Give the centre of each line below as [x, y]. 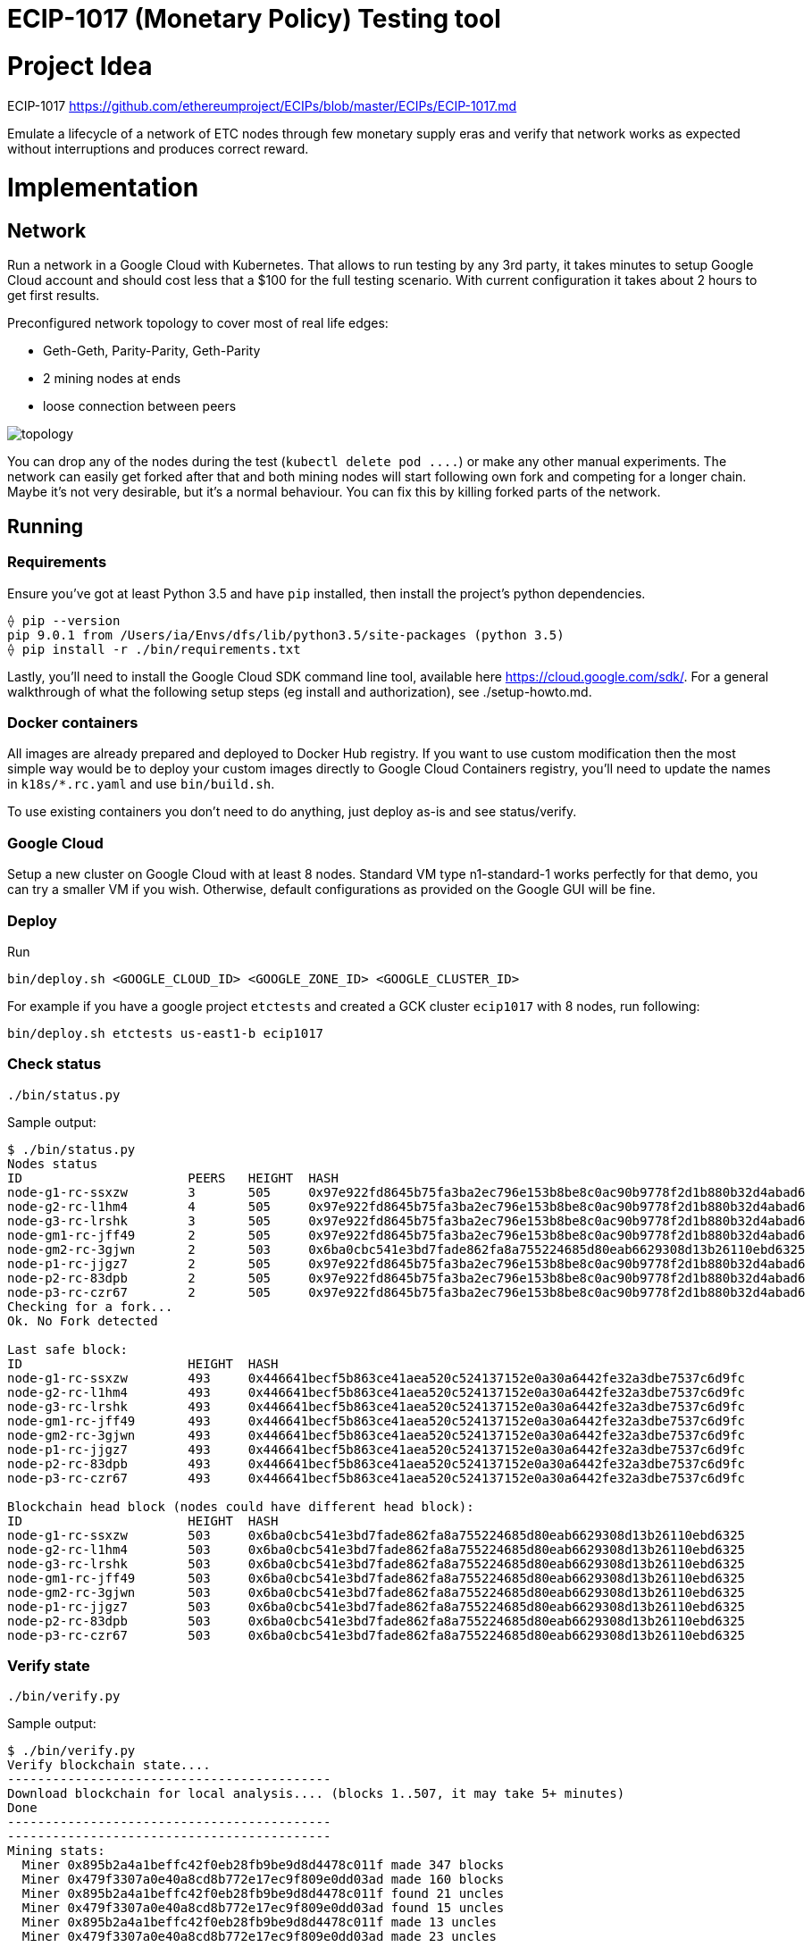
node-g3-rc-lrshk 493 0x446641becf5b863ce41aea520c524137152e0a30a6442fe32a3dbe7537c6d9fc [377, 1406]
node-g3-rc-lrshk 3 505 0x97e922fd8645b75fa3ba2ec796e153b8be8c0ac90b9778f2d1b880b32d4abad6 [406, 1220]
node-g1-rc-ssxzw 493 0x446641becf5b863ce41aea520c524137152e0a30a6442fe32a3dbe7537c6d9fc [377, 1378]
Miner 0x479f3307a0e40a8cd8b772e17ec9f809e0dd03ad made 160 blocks [263, 1880]
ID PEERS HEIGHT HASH [173, 1178]
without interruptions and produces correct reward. [158, 148]
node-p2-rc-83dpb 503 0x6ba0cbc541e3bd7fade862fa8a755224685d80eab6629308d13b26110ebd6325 [377, 1621]
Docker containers [73, 723]
